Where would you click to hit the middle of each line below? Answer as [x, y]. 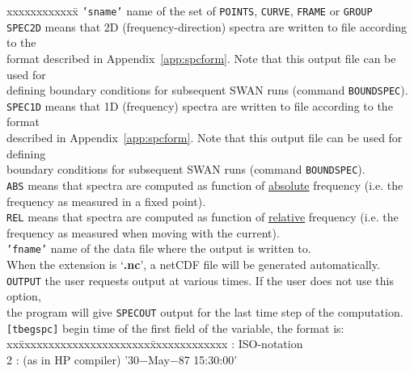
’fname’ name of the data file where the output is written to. [159, 248]
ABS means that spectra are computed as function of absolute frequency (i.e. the [205, 185]
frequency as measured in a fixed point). [106, 201]
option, [24, 296]
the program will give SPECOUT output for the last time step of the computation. [205, 311]
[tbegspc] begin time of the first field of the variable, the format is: [175, 328]
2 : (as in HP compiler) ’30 [73, 359]
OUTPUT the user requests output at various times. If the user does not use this [200, 280]
